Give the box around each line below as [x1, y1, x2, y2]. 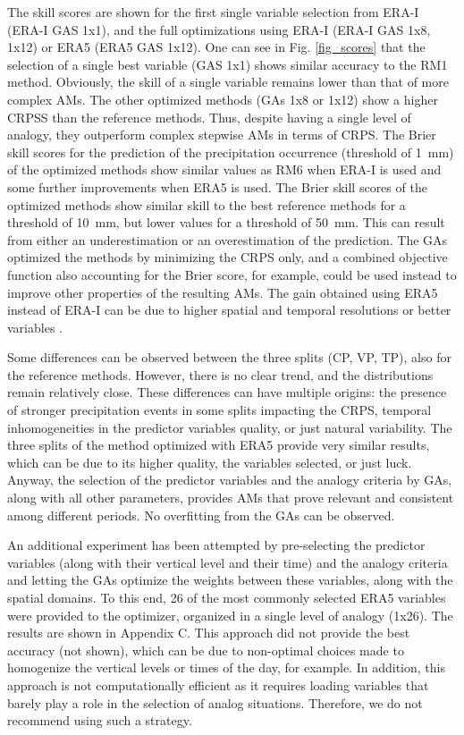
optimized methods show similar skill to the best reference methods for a [7, 195, 406, 214]
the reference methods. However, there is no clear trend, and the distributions [7, 365, 434, 384]
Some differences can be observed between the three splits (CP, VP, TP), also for [7, 348, 451, 367]
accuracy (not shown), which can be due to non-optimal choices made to [7, 640, 404, 659]
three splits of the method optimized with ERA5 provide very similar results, [7, 435, 430, 454]
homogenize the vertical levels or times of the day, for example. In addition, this [7, 658, 445, 677]
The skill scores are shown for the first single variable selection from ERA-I [7, 3, 419, 21]
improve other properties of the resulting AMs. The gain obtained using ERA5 [7, 283, 438, 301]
